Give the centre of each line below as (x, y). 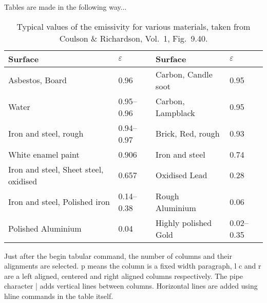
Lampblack (175, 112)
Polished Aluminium (45, 229)
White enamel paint (44, 154)
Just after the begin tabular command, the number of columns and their (118, 255)
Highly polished (184, 222)
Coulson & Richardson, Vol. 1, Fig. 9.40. (133, 38)
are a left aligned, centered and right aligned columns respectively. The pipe (124, 276)
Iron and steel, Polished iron (59, 202)
